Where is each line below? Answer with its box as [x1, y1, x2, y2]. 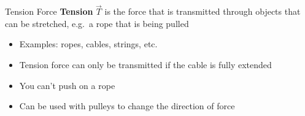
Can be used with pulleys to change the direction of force [19, 99, 235, 112]
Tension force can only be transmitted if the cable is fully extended [19, 58, 272, 71]
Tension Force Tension [5, 5, 93, 18]
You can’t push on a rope [19, 79, 115, 91]
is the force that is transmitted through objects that [104, 5, 301, 18]
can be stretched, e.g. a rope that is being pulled [5, 17, 189, 29]
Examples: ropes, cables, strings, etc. [19, 37, 158, 50]
